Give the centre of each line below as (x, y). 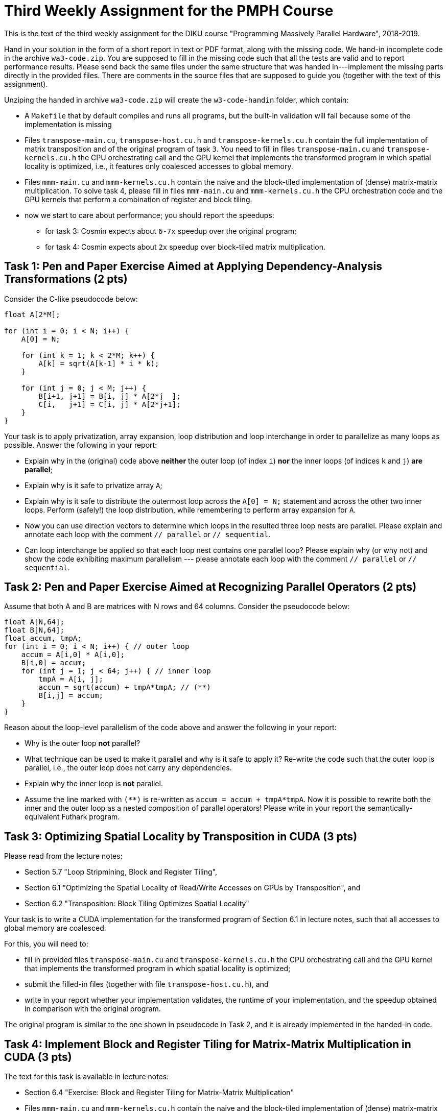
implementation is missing (68, 124)
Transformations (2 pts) (66, 279)
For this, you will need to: (46, 944)
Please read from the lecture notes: (63, 856)
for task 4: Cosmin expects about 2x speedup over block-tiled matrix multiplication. (185, 247)
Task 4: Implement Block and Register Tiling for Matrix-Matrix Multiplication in (208, 1044)
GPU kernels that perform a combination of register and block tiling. (138, 199)
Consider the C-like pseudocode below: (71, 299)
